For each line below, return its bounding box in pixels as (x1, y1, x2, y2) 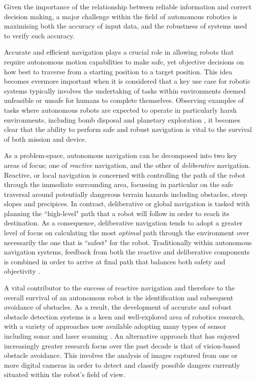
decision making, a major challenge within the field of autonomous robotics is (4, 11, 238, 21)
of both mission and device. (4, 133, 87, 144)
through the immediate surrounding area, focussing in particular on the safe (4, 179, 233, 190)
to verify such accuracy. (4, 30, 75, 40)
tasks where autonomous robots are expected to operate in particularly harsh (4, 104, 237, 115)
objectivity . (4, 266, 40, 276)
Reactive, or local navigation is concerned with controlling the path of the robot (4, 169, 246, 180)
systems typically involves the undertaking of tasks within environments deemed (4, 85, 246, 95)
